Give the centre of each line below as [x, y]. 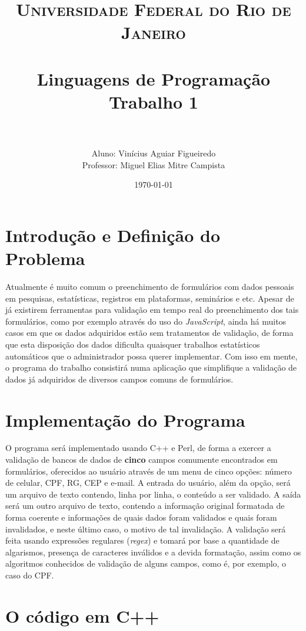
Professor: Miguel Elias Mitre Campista [154, 164]
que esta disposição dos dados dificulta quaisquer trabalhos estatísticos [133, 344]
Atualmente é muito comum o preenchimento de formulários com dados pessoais [150, 286]
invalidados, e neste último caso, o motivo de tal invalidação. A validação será [146, 529]
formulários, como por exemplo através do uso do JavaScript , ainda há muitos [146, 321]
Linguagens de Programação [154, 78]
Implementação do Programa [125, 419]
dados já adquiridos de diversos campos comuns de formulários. [119, 379]
